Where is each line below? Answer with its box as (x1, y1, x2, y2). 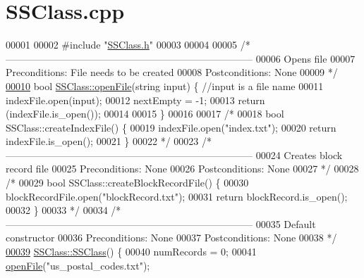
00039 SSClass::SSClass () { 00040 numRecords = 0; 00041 (6, 244, 257, 259)
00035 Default (255, 216, 316, 231)
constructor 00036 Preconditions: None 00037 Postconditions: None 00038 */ (6, 230, 337, 245)
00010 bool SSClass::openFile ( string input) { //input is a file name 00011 (6, 78, 324, 93)
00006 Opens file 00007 (255, 51, 356, 65)
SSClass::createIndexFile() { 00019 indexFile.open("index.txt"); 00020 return (6, 120, 336, 134)
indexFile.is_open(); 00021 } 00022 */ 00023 (6, 134, 199, 149)
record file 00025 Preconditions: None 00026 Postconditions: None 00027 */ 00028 (6, 161, 359, 176)
